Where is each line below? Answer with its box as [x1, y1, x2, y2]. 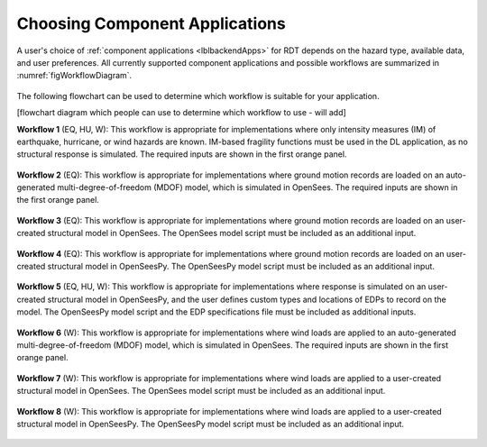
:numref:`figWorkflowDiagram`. [16, 70, 133, 81]
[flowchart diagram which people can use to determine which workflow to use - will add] [16, 107, 346, 118]
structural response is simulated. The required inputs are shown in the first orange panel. [16, 149, 347, 160]
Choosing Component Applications [16, 14, 286, 33]
